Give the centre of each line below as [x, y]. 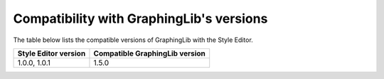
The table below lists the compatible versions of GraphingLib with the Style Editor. [133, 40]
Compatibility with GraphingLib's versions [140, 19]
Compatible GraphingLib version [150, 53]
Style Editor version [52, 53]
